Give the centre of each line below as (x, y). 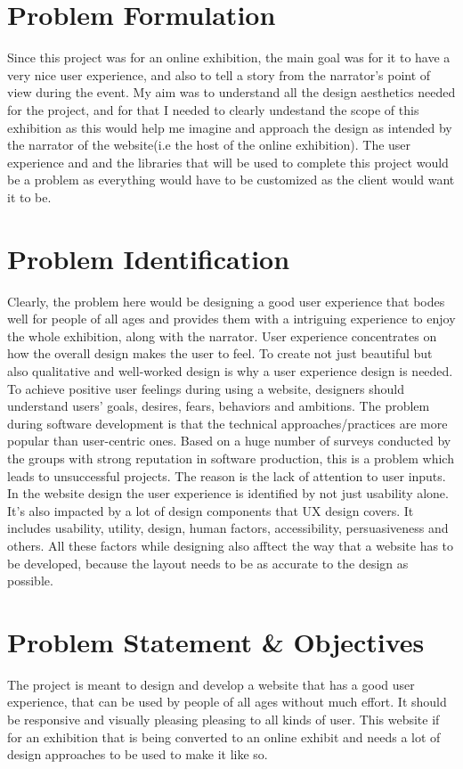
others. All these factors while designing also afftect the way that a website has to (231, 545)
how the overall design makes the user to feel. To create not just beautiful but (220, 353)
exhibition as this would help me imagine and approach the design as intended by (230, 127)
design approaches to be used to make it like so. (138, 754)
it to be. (29, 196)
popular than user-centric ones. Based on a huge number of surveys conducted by (229, 441)
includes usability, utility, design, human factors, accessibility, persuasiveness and (228, 528)
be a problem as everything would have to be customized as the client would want (231, 180)
